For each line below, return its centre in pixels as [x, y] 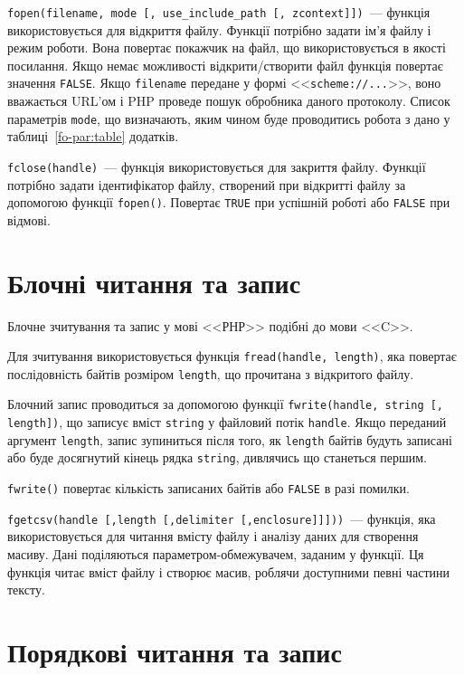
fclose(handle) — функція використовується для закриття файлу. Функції [217, 166]
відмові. [29, 219]
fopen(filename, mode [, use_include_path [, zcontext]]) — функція [219, 12]
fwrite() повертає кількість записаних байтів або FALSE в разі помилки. [208, 488]
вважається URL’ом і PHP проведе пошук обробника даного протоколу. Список [229, 101]
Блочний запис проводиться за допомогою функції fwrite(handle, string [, [226, 404]
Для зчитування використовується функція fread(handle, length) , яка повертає [232, 356]
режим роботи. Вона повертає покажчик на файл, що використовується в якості [227, 48]
